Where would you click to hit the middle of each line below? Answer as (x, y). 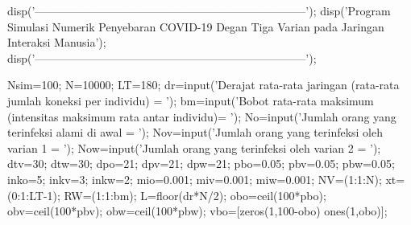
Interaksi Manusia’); (57, 42)
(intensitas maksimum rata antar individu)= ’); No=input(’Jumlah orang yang (202, 116)
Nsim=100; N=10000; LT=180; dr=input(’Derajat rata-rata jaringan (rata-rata (203, 85)
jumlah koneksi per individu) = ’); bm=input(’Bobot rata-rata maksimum (191, 100)
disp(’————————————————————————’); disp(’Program (199, 10)
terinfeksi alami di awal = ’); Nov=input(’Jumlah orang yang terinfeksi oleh (195, 132)
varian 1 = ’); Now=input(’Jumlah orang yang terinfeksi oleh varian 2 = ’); (194, 147)
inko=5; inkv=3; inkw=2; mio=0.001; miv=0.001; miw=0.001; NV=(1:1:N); (195, 179)
